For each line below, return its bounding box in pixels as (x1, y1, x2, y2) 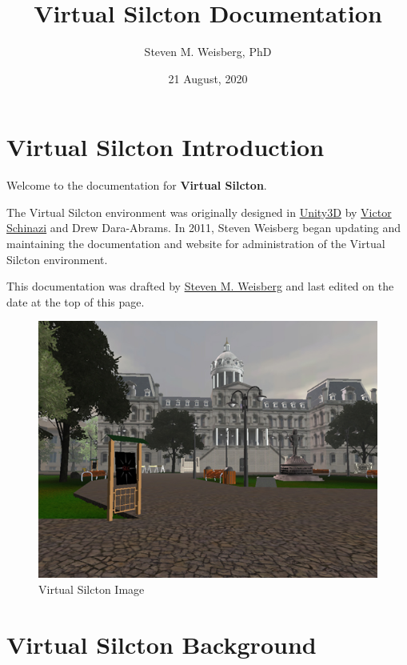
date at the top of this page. (6, 293, 145, 310)
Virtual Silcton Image (38, 580, 145, 597)
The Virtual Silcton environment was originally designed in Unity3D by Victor (6, 203, 392, 220)
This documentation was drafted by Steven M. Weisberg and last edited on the (6, 278, 394, 294)
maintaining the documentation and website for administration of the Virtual (6, 235, 385, 252)
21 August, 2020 (168, 70, 248, 86)
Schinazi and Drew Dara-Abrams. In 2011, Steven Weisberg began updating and (6, 219, 401, 236)
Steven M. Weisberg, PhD (144, 43, 272, 60)
